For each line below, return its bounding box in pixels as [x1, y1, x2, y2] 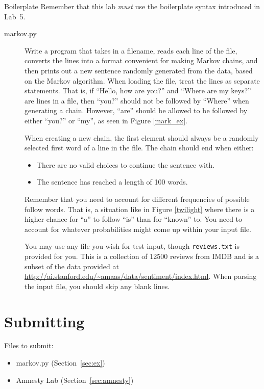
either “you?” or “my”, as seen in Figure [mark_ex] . [25, 115, 187, 125]
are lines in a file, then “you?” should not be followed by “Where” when [25, 95, 249, 106]
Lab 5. [4, 11, 26, 21]
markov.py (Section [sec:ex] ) [16, 357, 105, 368]
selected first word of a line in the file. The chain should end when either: [25, 142, 254, 153]
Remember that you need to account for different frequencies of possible [25, 193, 250, 204]
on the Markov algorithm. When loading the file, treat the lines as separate [25, 75, 260, 86]
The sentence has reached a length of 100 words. [36, 176, 188, 187]
